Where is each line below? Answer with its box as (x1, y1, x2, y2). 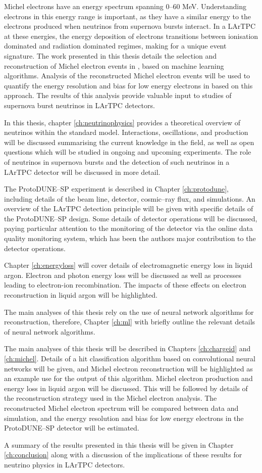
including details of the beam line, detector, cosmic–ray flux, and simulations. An (4, 193, 255, 204)
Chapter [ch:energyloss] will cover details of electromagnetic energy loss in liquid (4, 260, 253, 270)
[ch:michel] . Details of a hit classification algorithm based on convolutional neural (4, 353, 256, 363)
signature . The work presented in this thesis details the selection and (4, 50, 217, 61)
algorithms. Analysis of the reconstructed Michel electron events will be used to (4, 70, 250, 81)
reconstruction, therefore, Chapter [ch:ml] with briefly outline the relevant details (4, 316, 255, 327)
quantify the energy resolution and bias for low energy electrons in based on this (4, 80, 253, 90)
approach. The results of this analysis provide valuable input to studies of (4, 90, 232, 101)
